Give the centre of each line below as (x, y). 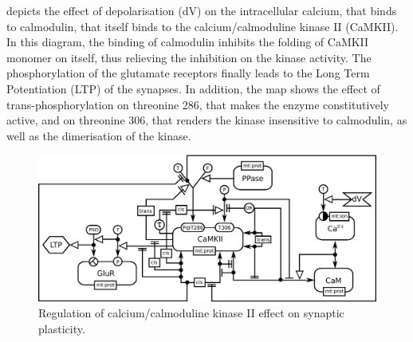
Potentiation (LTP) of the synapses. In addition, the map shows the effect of (193, 88)
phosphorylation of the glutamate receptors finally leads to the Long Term (188, 73)
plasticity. (62, 328)
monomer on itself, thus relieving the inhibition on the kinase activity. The (189, 57)
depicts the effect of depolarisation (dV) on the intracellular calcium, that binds (202, 10)
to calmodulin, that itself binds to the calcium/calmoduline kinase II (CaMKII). (203, 26)
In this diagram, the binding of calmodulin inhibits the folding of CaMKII (188, 42)
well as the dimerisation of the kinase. (99, 135)
